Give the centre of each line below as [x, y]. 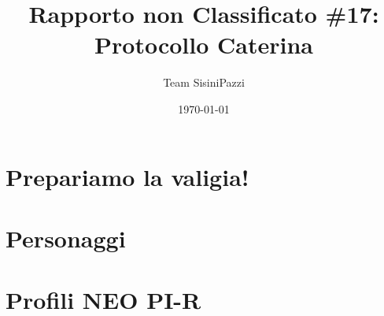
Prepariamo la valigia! [127, 176]
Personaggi [66, 238]
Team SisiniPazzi [204, 82]
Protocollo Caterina [204, 45]
